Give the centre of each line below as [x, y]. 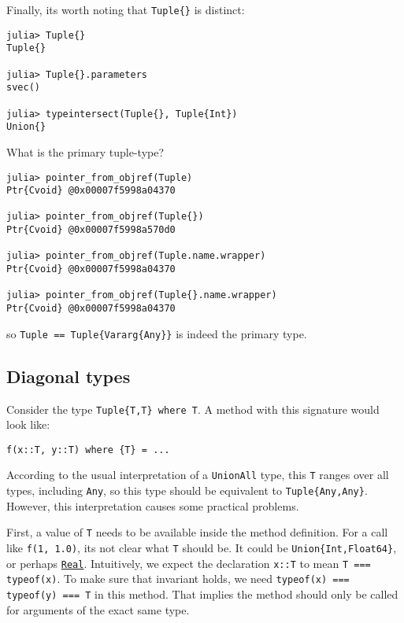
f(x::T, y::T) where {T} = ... [88, 450]
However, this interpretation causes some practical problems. [153, 505]
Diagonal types [69, 376]
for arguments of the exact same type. [98, 609]
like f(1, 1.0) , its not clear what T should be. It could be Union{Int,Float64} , [202, 548]
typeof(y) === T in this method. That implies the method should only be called [202, 594]
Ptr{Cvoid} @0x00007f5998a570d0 [91, 230]
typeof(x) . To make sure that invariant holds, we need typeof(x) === [178, 579]
